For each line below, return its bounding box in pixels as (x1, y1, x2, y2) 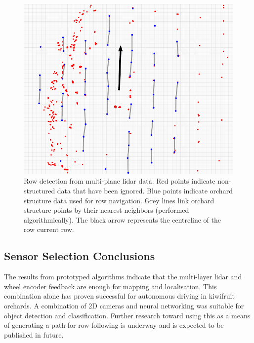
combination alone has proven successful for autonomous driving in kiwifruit (4, 291, 235, 301)
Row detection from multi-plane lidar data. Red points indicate (24, 176, 215, 186)
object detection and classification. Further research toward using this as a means (4, 310, 251, 320)
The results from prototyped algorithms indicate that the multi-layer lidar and (4, 271, 242, 282)
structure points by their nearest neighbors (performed (24, 205, 189, 215)
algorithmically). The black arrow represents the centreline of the (24, 214, 221, 225)
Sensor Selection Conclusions (4, 248, 155, 264)
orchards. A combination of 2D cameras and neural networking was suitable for (4, 300, 244, 310)
